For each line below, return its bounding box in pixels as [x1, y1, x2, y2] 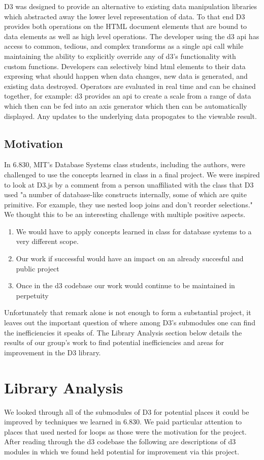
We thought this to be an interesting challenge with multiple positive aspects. [4, 209, 246, 220]
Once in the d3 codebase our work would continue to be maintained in [16, 280, 235, 291]
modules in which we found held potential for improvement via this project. [4, 446, 240, 456]
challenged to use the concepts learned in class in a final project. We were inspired [4, 169, 260, 179]
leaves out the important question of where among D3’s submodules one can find [4, 317, 255, 328]
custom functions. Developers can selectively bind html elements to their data [4, 60, 246, 71]
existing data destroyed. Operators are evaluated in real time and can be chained [4, 80, 256, 91]
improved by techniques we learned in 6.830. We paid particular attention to [4, 416, 242, 427]
